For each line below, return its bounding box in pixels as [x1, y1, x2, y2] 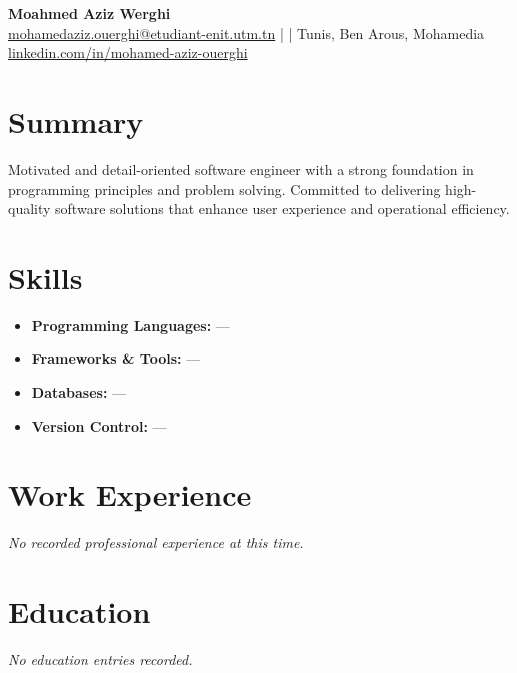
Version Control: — [31, 415, 167, 436]
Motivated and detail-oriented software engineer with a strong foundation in [8, 158, 474, 179]
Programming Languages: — [31, 314, 230, 335]
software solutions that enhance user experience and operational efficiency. [55, 198, 510, 219]
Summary [8, 100, 144, 141]
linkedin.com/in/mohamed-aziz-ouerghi [8, 42, 248, 63]
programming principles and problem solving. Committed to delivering [8, 178, 441, 199]
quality [8, 198, 51, 219]
